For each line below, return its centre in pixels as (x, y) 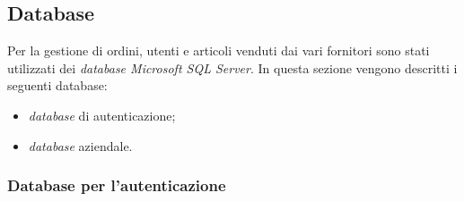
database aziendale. (80, 145)
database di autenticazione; (102, 115)
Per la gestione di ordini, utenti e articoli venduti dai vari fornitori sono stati (219, 50)
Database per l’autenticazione (117, 185)
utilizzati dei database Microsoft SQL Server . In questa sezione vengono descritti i (232, 67)
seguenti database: (57, 85)
